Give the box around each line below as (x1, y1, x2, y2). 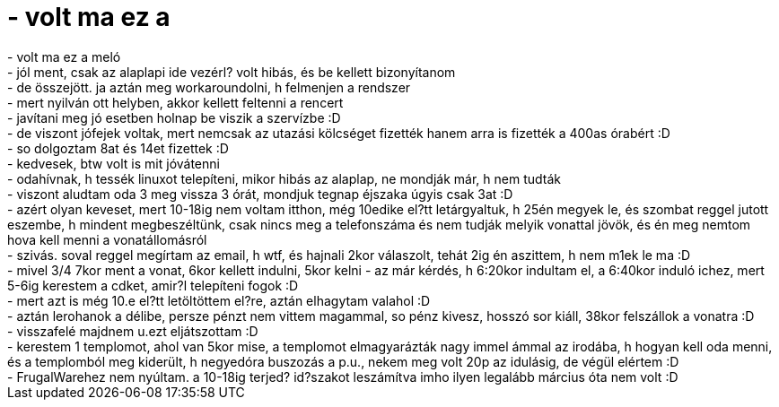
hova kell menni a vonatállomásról (7, 231, 207, 247)
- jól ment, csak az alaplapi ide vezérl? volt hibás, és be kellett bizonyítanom (7, 64, 456, 80)
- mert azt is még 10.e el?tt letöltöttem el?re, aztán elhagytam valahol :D (7, 292, 431, 308)
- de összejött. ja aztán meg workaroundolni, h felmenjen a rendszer (7, 79, 411, 95)
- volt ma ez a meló (7, 48, 121, 65)
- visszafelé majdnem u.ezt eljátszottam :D (7, 323, 258, 339)
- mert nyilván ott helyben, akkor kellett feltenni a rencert (7, 94, 344, 110)
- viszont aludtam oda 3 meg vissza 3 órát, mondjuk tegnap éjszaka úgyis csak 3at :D (7, 186, 513, 202)
